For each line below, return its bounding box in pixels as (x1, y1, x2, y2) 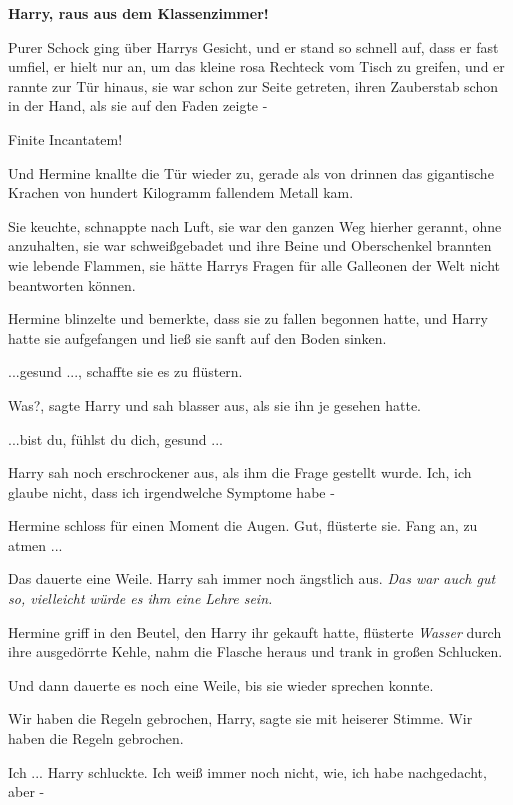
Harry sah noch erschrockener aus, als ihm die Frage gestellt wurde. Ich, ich (8, 462, 472, 483)
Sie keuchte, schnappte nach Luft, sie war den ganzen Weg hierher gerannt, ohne (8, 215, 502, 236)
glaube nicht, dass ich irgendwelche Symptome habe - (8, 481, 335, 502)
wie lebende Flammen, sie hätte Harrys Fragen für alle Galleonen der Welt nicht (8, 254, 500, 275)
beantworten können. (8, 274, 136, 295)
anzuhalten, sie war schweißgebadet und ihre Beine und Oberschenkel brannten (8, 235, 492, 256)
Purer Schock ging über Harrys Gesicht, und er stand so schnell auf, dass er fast (8, 36, 499, 57)
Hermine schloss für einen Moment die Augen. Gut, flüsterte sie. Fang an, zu (8, 515, 478, 536)
